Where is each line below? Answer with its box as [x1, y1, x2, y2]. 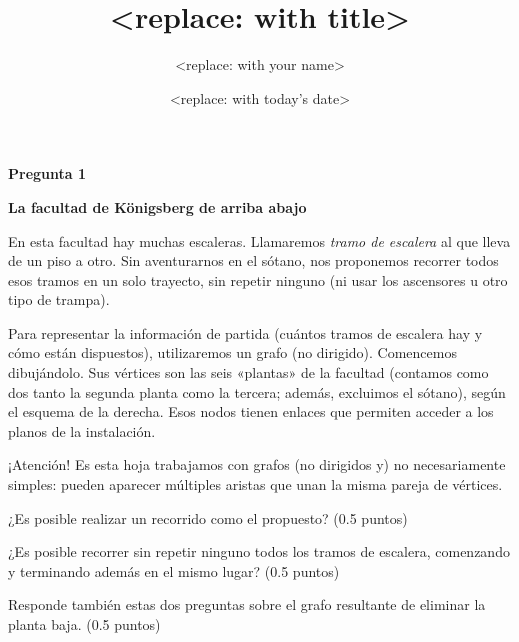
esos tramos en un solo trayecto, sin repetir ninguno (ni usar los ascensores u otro [8, 269, 508, 290]
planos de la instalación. [8, 420, 156, 441]
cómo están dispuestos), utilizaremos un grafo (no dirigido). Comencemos [8, 342, 457, 363]
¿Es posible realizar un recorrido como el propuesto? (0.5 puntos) [8, 507, 408, 528]
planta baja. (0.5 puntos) [8, 614, 161, 634]
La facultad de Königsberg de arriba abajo [8, 196, 307, 217]
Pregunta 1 [8, 163, 87, 184]
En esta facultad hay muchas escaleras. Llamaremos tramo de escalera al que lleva [8, 230, 511, 251]
